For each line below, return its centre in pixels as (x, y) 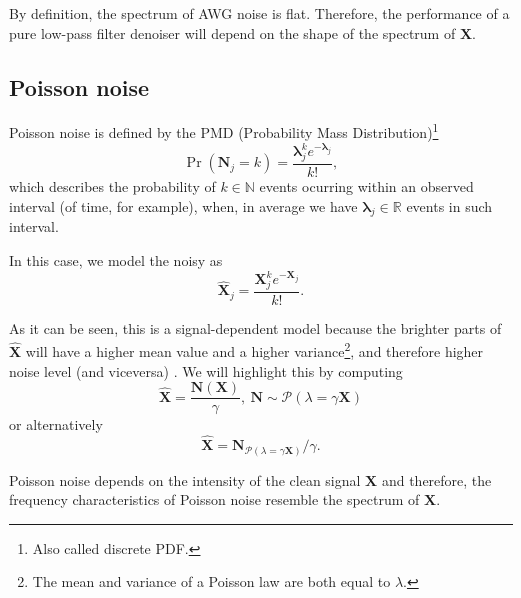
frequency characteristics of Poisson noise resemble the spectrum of (214, 499)
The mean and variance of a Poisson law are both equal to (211, 581)
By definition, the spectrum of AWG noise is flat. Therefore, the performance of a (259, 13)
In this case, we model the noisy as (116, 259)
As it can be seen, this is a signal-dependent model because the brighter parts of (255, 327)
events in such (449, 205)
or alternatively (56, 424)
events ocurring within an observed (366, 185)
